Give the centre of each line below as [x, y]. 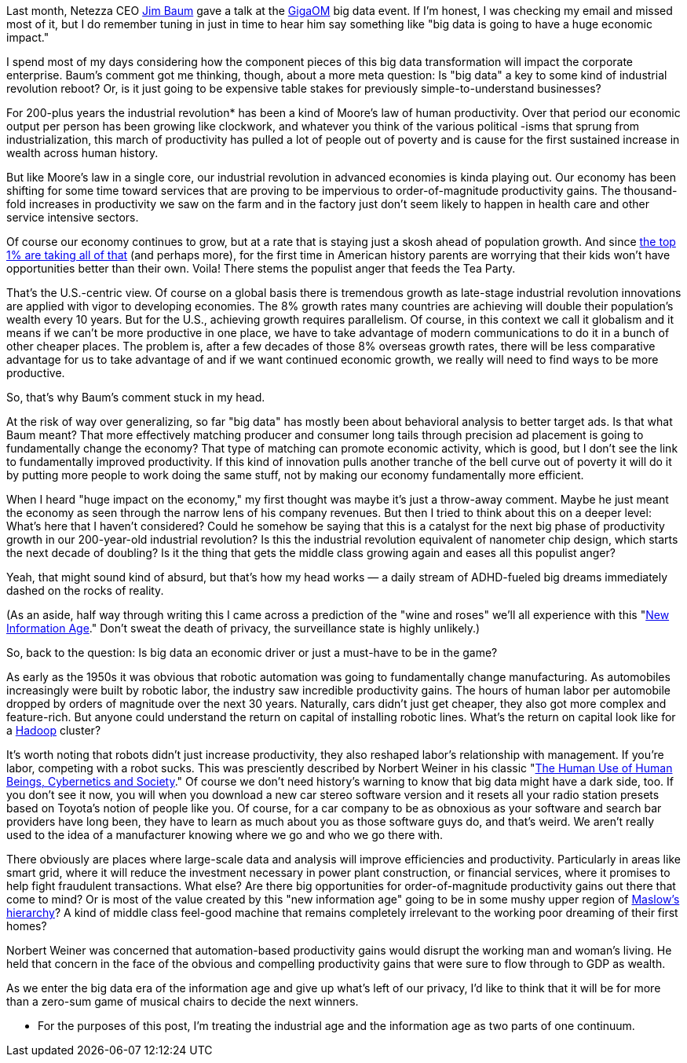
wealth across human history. [82, 153]
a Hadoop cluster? [54, 730]
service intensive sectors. [73, 217]
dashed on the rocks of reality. [85, 590]
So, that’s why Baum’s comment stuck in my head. [136, 397]
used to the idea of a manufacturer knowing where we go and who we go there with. [225, 835]
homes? [27, 926]
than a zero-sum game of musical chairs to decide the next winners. [183, 1001]
